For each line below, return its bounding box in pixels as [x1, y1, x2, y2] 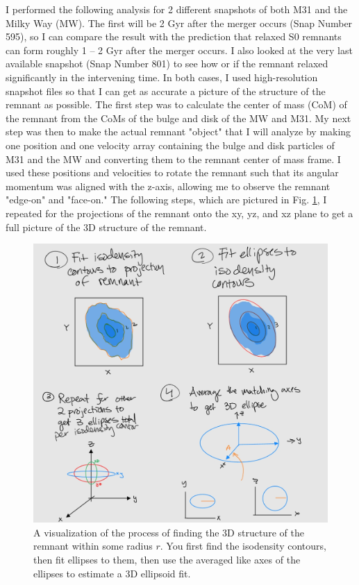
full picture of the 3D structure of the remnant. [6, 219, 207, 234]
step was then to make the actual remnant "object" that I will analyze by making [6, 124, 351, 139]
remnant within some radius [33, 539, 153, 553]
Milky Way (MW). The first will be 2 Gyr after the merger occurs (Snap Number [6, 15, 353, 30]
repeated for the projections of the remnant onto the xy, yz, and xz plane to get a [6, 205, 353, 220]
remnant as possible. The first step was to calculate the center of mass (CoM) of [6, 97, 347, 112]
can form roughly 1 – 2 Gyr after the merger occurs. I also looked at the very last [6, 42, 353, 57]
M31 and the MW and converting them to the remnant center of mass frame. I [6, 151, 341, 166]
